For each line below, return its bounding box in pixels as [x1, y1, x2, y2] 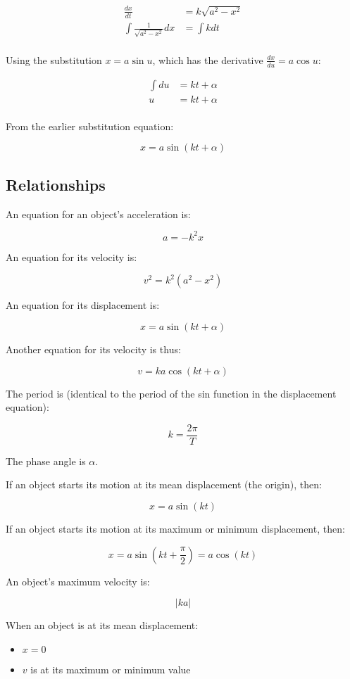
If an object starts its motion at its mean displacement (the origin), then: [6, 477, 322, 492]
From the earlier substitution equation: [6, 118, 174, 133]
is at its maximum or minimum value [30, 661, 191, 676]
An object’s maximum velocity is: [6, 573, 150, 588]
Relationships [6, 173, 106, 195]
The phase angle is [6, 453, 86, 468]
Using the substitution [6, 52, 102, 67]
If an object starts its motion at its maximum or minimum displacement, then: [6, 521, 345, 535]
